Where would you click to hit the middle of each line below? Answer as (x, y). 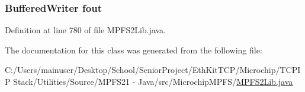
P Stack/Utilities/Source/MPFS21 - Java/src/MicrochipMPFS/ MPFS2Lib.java (149, 81)
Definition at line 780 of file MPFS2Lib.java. (85, 30)
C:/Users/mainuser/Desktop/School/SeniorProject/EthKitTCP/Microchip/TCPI (153, 70)
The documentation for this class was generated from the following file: (134, 50)
